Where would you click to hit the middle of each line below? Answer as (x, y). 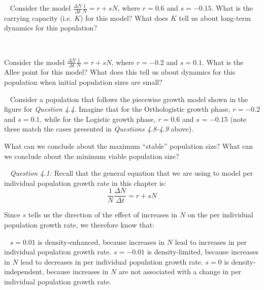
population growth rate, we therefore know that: (79, 225)
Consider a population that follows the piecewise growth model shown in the (129, 99)
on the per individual (220, 215)
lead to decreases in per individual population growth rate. (112, 261)
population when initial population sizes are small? (83, 82)
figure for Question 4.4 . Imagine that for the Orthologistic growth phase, (117, 109)
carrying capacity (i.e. (38, 18)
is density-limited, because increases (203, 252)
